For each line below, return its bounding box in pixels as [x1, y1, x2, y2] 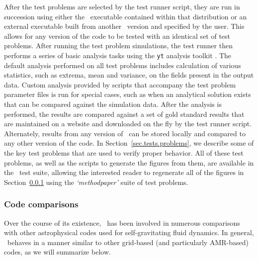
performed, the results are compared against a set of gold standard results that [4, 108, 245, 119]
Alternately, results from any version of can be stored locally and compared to [4, 128, 246, 138]
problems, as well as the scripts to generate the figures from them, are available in [4, 157, 254, 168]
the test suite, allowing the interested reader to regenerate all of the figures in [4, 167, 244, 177]
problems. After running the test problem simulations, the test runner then [4, 40, 233, 51]
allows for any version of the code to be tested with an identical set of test [4, 30, 231, 41]
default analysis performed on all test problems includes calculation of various [4, 60, 241, 70]
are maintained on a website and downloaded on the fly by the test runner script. [4, 118, 252, 129]
